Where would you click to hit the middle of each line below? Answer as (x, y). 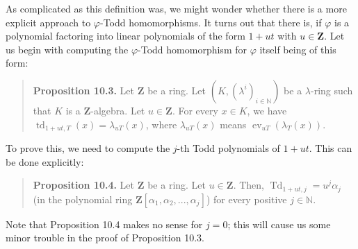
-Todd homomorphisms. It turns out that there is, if (211, 22)
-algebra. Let (118, 110)
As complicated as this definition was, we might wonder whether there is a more (176, 8)
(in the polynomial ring (83, 199)
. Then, (249, 185)
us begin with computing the (67, 49)
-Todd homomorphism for (192, 49)
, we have (267, 110)
